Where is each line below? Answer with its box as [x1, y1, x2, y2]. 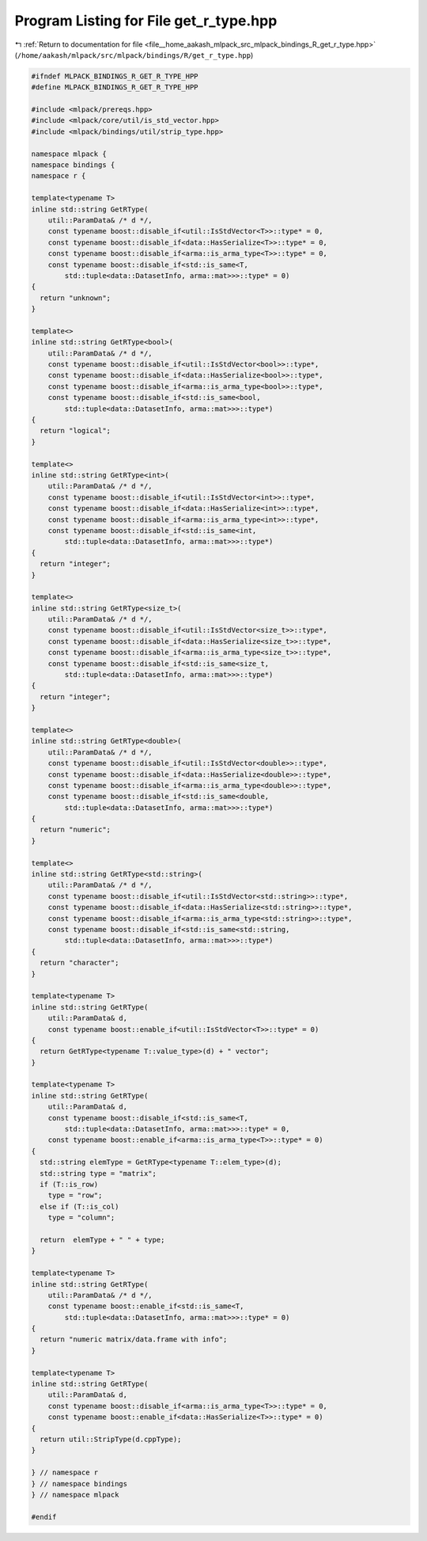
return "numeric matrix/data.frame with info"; [40, 1335, 228, 1344]
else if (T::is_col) [40, 1202, 119, 1211]
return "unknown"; [40, 293, 111, 302]
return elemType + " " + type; [40, 1235, 165, 1244]
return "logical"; [40, 426, 111, 436]
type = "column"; [47, 1213, 115, 1223]
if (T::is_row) [40, 1180, 99, 1189]
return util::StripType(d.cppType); [40, 1434, 182, 1444]
